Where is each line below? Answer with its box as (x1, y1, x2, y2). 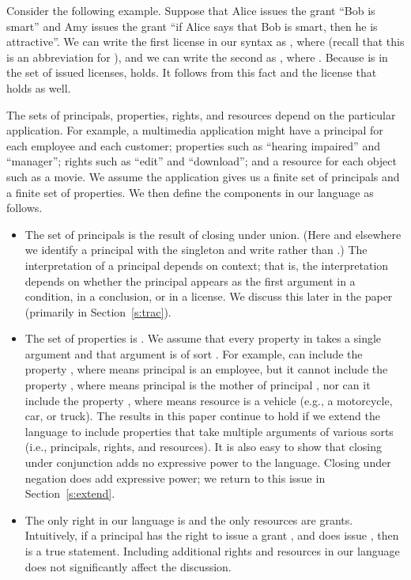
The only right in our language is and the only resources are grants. (25, 511, 353, 528)
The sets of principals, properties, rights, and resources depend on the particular (6, 106, 396, 123)
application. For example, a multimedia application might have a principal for (6, 122, 383, 138)
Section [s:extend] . (25, 485, 115, 502)
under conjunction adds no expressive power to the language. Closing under (25, 454, 391, 471)
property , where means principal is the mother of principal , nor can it (25, 377, 371, 393)
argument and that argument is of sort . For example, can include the (25, 345, 363, 362)
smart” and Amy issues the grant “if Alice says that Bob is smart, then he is (6, 17, 378, 34)
